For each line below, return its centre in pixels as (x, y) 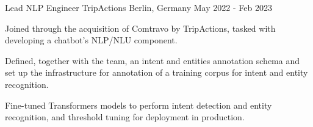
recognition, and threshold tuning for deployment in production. (125, 117)
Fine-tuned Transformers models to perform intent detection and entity (139, 105)
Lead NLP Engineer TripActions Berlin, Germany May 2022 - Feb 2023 (139, 7)
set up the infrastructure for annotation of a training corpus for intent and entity (156, 72)
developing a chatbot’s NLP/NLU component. (91, 40)
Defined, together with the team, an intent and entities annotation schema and (152, 60)
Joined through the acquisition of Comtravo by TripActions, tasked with (140, 28)
